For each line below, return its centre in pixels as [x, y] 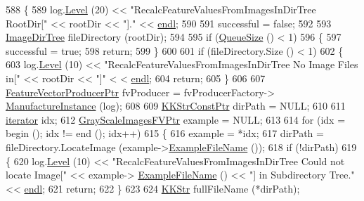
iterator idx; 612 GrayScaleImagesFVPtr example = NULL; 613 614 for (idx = [176, 119]
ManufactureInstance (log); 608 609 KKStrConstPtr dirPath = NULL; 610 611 [176, 106]
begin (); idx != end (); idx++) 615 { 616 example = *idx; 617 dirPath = [165, 133]
